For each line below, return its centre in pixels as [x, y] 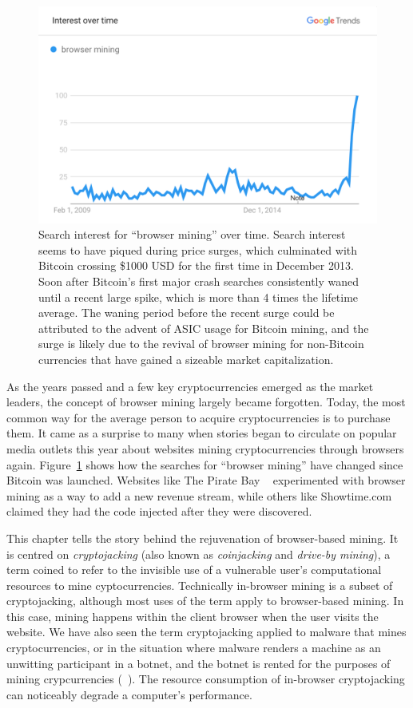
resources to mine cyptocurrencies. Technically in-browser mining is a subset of [200, 585]
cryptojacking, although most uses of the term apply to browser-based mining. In [205, 601]
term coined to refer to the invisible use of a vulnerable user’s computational [194, 570]
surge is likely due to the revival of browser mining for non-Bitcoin [201, 344]
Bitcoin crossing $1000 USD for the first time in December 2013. [196, 265]
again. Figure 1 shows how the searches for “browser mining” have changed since [205, 464]
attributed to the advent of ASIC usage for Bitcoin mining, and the [204, 328]
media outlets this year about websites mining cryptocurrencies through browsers [205, 448]
